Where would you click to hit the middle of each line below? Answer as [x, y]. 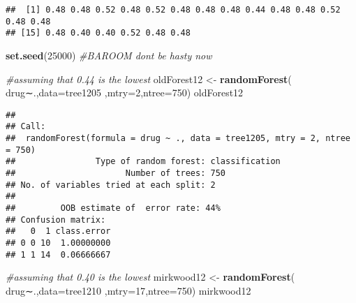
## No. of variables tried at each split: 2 [111, 185]
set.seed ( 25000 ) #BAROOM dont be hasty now [109, 55]
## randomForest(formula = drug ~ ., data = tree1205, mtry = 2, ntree [178, 139]
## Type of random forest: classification [143, 162]
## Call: [26, 127]
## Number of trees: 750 [116, 173]
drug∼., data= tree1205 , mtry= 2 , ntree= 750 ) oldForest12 [125, 93]
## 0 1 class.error [58, 231]
